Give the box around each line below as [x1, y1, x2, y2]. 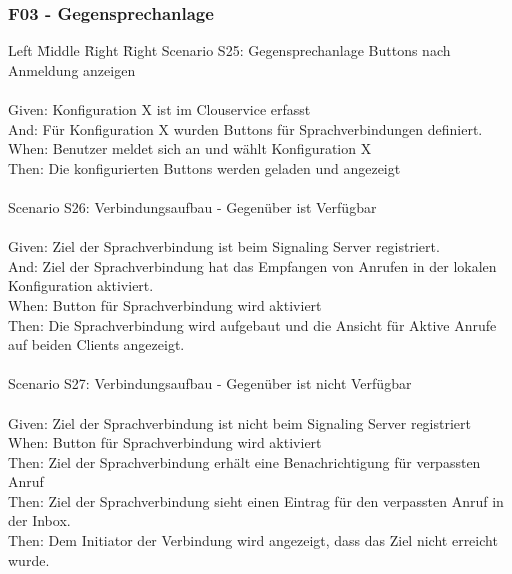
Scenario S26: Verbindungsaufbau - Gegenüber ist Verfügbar [8, 196, 377, 217]
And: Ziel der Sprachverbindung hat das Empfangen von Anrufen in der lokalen [8, 255, 497, 276]
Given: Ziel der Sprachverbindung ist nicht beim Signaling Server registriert [8, 412, 472, 433]
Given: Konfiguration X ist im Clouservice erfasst [8, 99, 311, 119]
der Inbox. [8, 510, 71, 531]
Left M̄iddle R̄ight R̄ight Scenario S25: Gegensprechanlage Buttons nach [8, 40, 451, 61]
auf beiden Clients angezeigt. [8, 334, 185, 355]
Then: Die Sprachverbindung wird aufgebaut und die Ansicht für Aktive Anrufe [8, 314, 497, 335]
